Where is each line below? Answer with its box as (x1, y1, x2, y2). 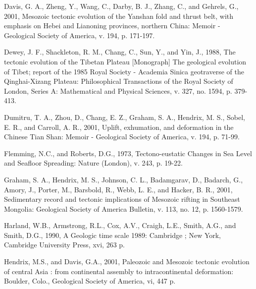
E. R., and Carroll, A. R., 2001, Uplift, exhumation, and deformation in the (4, 121, 234, 132)
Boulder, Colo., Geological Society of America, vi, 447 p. (4, 276, 176, 286)
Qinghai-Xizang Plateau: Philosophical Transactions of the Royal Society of (4, 76, 233, 86)
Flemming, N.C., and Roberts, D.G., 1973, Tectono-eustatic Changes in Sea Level (4, 148, 252, 158)
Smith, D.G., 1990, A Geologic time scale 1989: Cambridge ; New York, (4, 230, 221, 240)
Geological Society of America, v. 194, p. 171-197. (4, 30, 155, 40)
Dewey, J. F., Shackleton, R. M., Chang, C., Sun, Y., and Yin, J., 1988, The (4, 47, 236, 57)
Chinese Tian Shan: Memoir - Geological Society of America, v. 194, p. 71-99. (4, 131, 240, 142)
